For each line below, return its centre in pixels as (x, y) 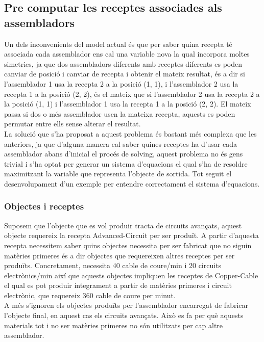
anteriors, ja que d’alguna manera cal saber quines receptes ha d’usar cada (121, 143)
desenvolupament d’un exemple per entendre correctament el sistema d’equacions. (132, 183)
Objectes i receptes (44, 206)
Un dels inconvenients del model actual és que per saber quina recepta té (118, 44)
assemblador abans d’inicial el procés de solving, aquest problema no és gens (124, 154)
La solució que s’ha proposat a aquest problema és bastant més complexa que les (130, 133)
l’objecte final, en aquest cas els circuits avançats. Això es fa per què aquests (124, 315)
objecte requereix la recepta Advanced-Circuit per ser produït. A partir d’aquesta (131, 235)
